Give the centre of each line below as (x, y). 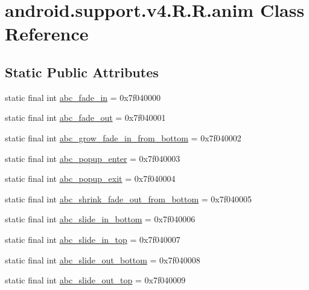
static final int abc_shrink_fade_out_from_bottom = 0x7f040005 (129, 198)
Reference (47, 34)
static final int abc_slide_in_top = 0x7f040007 (93, 239)
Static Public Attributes (82, 72)
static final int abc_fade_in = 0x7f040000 (83, 97)
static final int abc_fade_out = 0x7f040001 (85, 118)
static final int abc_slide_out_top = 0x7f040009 (95, 280)
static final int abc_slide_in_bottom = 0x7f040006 (100, 219)
